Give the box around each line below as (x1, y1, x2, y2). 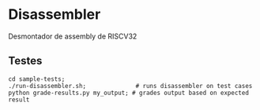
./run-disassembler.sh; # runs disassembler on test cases (8, 82, 253, 90)
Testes (8, 54, 43, 68)
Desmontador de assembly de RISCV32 (8, 31, 138, 41)
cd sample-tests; (8, 75, 66, 83)
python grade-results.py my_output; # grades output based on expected (8, 89, 249, 97)
